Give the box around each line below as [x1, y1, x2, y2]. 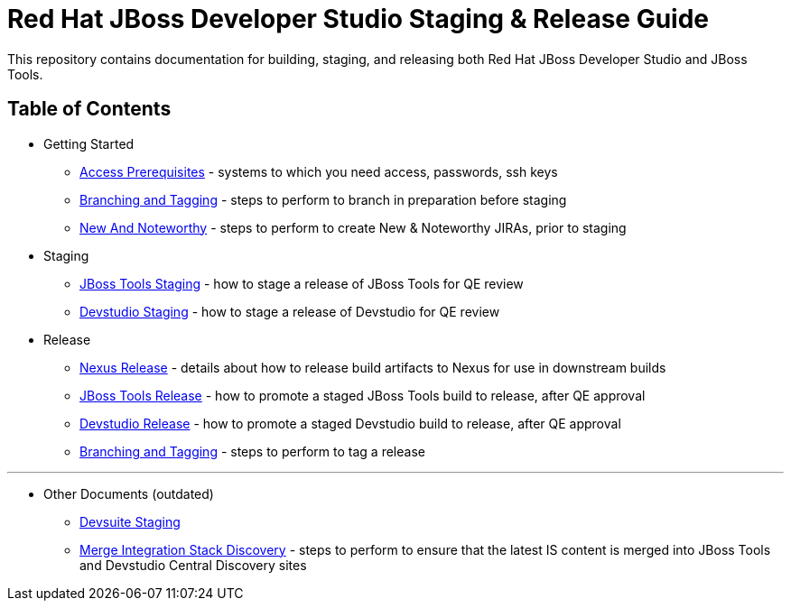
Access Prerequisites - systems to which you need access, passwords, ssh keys [79, 163, 558, 180]
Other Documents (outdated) [43, 485, 214, 502]
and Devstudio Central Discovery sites [79, 557, 307, 573]
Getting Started [43, 135, 135, 152]
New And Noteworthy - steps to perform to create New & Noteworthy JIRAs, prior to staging [79, 219, 627, 235]
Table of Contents [7, 97, 172, 121]
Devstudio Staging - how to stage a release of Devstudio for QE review [79, 303, 500, 319]
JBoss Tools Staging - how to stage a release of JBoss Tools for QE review [79, 275, 524, 291]
